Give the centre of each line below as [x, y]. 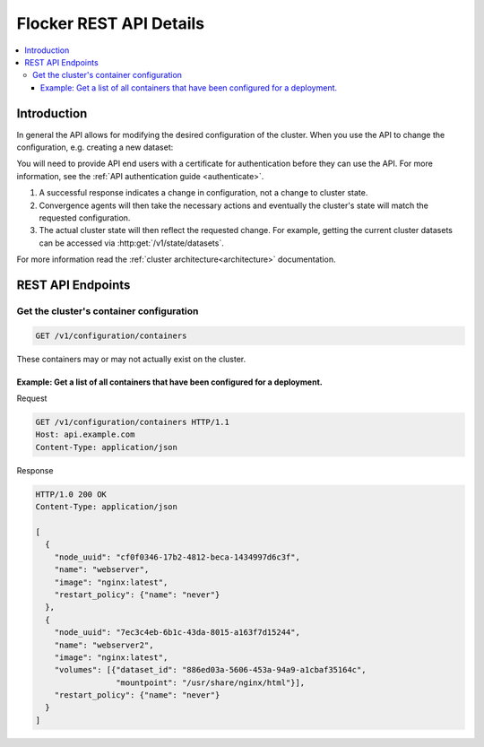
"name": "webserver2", [104, 645]
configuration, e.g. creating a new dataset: [95, 147]
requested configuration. [85, 217]
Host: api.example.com [85, 434]
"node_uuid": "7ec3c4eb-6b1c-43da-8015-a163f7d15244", [177, 633]
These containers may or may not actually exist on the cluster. [131, 359]
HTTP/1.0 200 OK [71, 494]
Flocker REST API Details [111, 23]
